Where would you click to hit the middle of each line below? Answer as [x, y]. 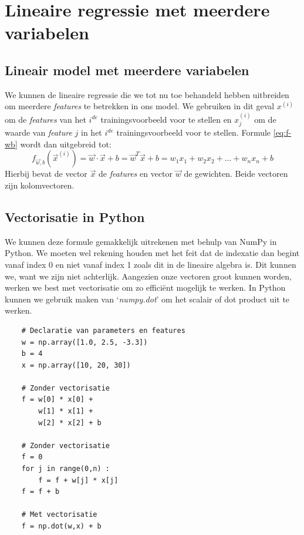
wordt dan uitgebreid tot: [66, 144]
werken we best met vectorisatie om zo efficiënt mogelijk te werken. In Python [145, 287]
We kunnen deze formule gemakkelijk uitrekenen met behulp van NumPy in [141, 241]
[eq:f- [282, 132]
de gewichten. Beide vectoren [236, 174]
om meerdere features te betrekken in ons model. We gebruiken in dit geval [140, 106]
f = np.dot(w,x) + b [61, 526]
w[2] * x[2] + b [70, 423]
